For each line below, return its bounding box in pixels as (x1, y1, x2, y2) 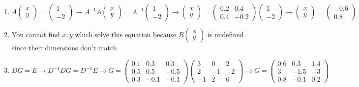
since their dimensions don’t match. (11, 43, 119, 52)
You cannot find (11, 29, 60, 39)
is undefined (207, 29, 244, 39)
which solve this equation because (75, 29, 177, 39)
